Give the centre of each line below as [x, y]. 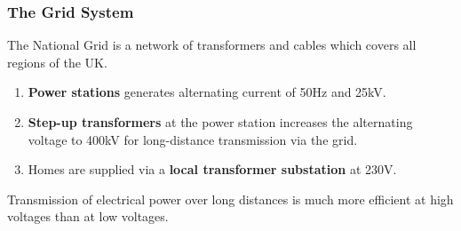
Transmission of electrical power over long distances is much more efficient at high [230, 199]
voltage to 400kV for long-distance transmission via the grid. [193, 139]
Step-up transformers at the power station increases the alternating [220, 122]
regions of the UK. [57, 62]
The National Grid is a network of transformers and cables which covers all [212, 45]
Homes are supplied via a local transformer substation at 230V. [212, 169]
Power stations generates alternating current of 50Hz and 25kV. [207, 92]
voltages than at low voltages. [88, 216]
